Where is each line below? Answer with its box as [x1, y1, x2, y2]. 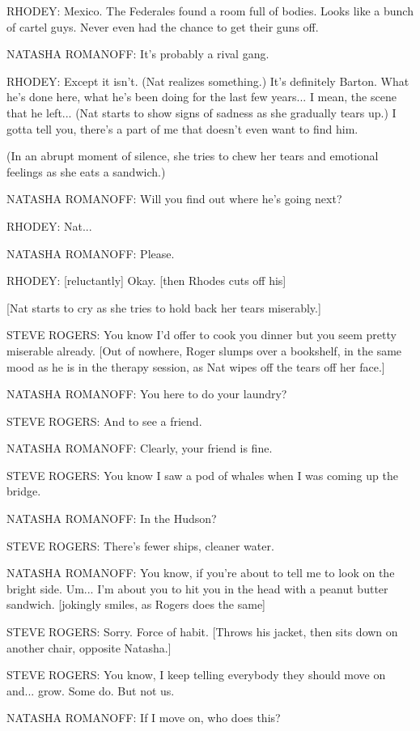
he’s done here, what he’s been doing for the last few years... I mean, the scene [6, 88, 397, 105]
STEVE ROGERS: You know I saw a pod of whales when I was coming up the [6, 466, 398, 483]
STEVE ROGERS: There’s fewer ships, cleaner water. [6, 537, 274, 554]
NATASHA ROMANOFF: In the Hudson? [6, 510, 217, 527]
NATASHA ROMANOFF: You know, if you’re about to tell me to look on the [6, 564, 395, 581]
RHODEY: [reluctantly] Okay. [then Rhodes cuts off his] [6, 272, 286, 289]
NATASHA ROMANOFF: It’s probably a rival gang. [6, 45, 269, 62]
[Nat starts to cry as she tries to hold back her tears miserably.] [6, 299, 321, 316]
